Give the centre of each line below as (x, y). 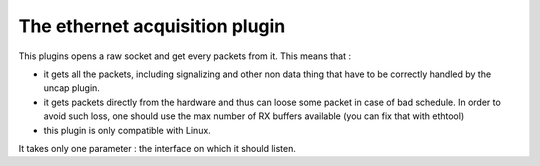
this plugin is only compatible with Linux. (127, 130)
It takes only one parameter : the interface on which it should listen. (157, 148)
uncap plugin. (71, 88)
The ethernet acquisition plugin (152, 26)
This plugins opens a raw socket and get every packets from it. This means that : (185, 56)
